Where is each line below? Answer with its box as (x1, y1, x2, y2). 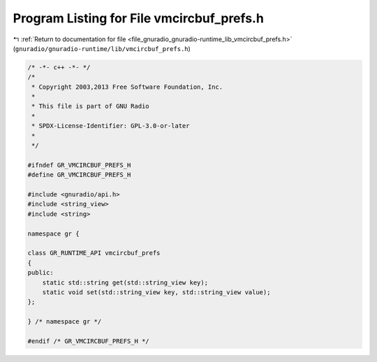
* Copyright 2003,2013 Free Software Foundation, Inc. (31, 82, 223, 91)
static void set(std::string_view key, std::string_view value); (42, 288, 271, 296)
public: (27, 269, 54, 277)
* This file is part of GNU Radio (31, 102, 149, 110)
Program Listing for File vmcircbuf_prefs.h (13, 10, 265, 26)
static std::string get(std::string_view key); (42, 278, 209, 287)
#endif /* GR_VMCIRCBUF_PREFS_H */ (27, 337, 149, 345)
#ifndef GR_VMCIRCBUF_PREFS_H (27, 161, 131, 169)
